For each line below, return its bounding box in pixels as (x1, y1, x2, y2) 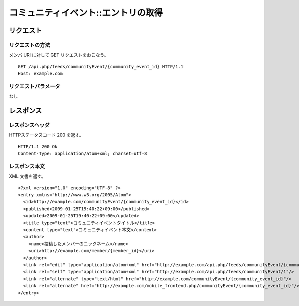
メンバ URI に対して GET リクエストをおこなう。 (9, 52, 109, 58)
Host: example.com (18, 71, 63, 77)
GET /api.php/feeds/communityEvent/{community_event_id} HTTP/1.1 (18, 64, 184, 69)
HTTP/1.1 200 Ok (18, 144, 58, 149)
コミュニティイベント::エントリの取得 (9, 7, 163, 18)
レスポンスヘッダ (9, 122, 50, 129)
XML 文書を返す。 (9, 173, 46, 179)
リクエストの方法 (9, 41, 50, 48)
